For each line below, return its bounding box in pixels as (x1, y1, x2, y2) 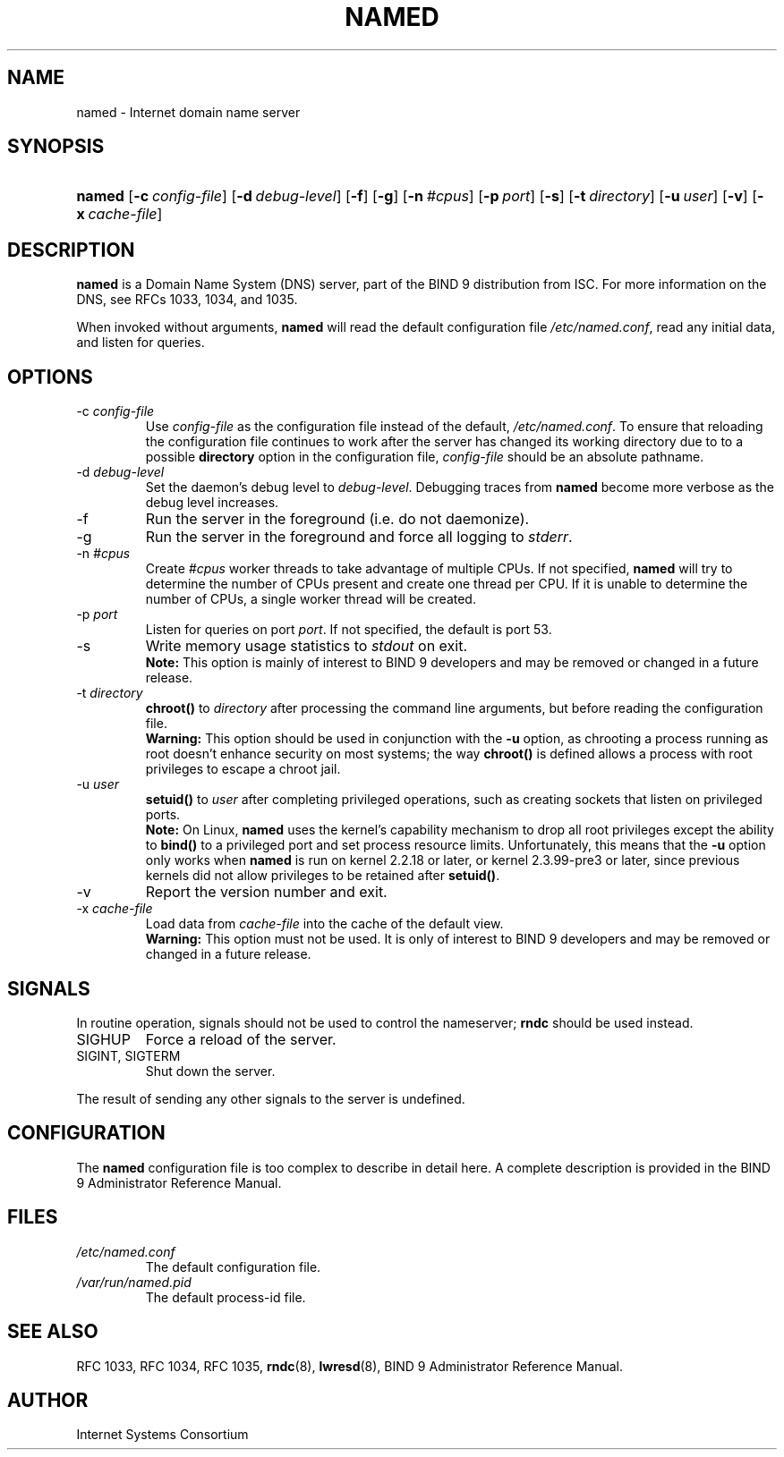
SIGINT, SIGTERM (76, 1047, 181, 1063)
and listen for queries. (76, 335, 205, 351)
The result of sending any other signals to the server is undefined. (76, 1090, 465, 1106)
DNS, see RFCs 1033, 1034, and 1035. (76, 292, 298, 308)
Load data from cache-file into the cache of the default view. (145, 916, 504, 932)
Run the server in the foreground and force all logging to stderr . (145, 528, 573, 546)
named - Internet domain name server (76, 104, 301, 120)
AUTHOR (7, 1388, 89, 1411)
